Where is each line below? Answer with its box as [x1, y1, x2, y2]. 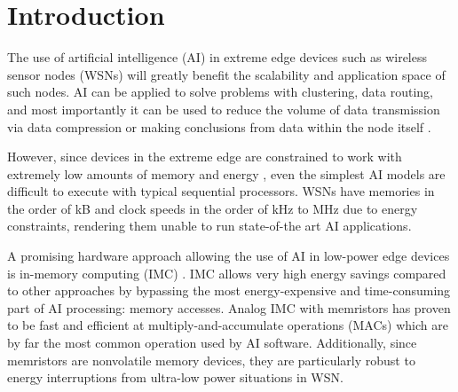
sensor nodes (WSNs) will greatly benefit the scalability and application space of [7, 65, 446, 83]
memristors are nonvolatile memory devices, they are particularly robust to [7, 350, 415, 369]
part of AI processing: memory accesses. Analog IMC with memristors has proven [7, 298, 451, 317]
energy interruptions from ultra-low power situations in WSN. [7, 368, 343, 387]
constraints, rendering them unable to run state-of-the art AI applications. [7, 216, 412, 235]
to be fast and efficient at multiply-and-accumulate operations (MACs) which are [7, 316, 448, 334]
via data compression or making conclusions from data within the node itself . [7, 117, 431, 136]
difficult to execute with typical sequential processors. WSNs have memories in [7, 182, 435, 200]
